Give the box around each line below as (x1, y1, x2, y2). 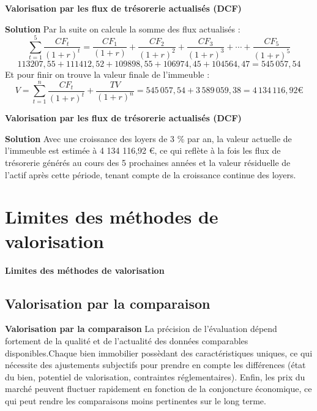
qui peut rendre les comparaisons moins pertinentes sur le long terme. (5, 394, 266, 407)
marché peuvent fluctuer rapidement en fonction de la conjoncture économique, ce (5, 382, 312, 395)
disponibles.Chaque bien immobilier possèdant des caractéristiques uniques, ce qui (5, 346, 313, 359)
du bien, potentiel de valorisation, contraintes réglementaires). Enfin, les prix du (5, 370, 305, 383)
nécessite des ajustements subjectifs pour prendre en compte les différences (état (5, 358, 306, 371)
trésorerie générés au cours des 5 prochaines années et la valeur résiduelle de (5, 156, 291, 169)
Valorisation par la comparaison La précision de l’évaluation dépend (5, 322, 277, 335)
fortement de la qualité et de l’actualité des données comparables (5, 334, 248, 347)
